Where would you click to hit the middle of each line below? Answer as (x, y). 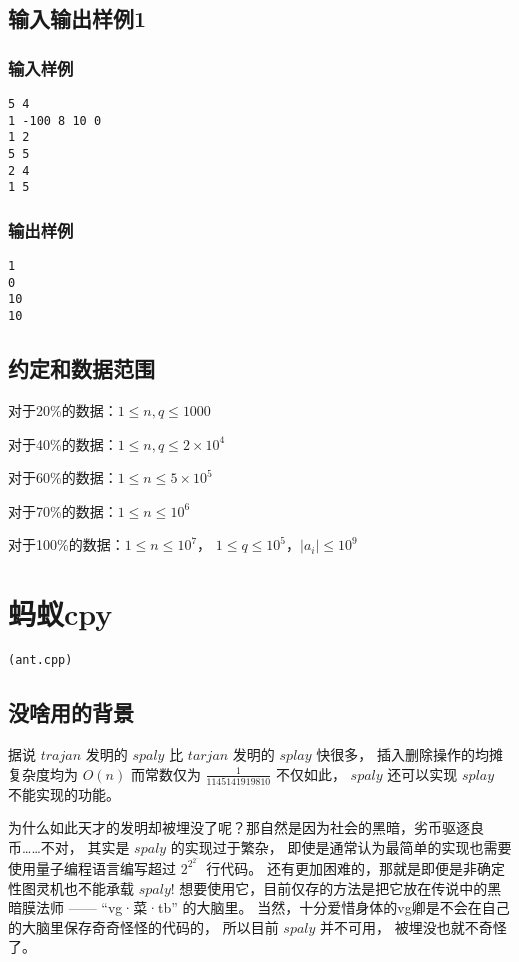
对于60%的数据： (63, 477)
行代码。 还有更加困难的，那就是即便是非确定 (355, 867)
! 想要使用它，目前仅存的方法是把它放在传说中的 (329, 887)
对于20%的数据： (63, 409)
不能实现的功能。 (64, 793)
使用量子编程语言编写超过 (92, 867)
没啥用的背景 (71, 712)
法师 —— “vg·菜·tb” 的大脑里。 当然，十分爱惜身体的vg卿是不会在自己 (272, 907)
